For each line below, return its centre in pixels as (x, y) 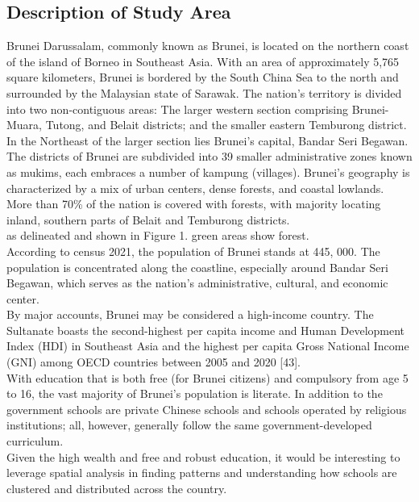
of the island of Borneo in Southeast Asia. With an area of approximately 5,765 (203, 61)
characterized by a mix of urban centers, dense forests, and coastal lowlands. (195, 188)
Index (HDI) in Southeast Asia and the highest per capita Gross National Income (208, 346)
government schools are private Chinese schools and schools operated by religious (207, 409)
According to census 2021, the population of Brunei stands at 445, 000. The (193, 251)
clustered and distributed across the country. (117, 488)
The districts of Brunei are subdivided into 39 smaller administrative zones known (209, 156)
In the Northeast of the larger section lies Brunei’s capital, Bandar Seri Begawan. (207, 140)
